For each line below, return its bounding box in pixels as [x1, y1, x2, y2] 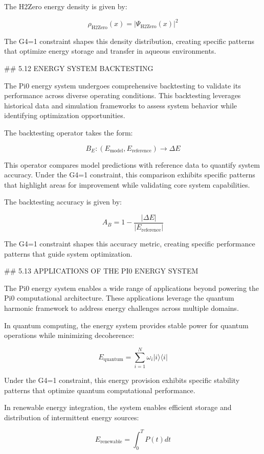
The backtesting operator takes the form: [4, 127, 133, 138]
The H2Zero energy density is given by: [4, 1, 127, 11]
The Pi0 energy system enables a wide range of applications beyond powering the [4, 282, 259, 293]
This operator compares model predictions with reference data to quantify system [4, 159, 260, 170]
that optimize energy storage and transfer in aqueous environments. [4, 46, 216, 56]
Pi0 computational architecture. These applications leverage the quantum [4, 292, 234, 303]
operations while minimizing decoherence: [4, 330, 135, 340]
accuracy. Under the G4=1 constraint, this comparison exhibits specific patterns [4, 169, 255, 180]
